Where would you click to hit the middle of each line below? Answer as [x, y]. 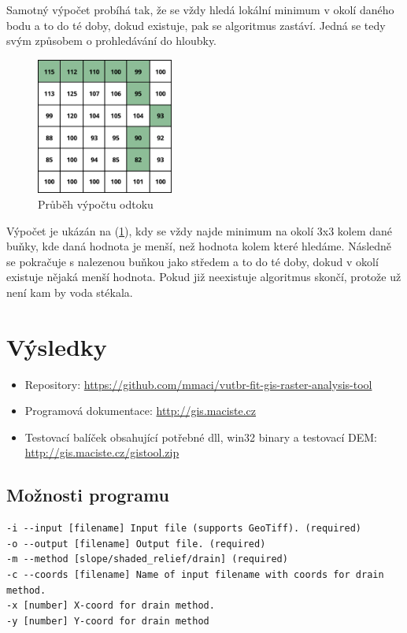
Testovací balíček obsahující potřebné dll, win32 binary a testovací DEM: [201, 437]
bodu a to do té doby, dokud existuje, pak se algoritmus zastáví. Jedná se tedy [196, 25]
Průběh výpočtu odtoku [96, 204]
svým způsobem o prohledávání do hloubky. [112, 41]
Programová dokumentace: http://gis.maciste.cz [141, 411]
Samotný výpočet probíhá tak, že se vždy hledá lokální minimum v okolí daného [200, 9]
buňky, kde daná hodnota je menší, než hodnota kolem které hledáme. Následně [199, 246]
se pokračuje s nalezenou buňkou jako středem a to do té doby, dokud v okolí [192, 261]
